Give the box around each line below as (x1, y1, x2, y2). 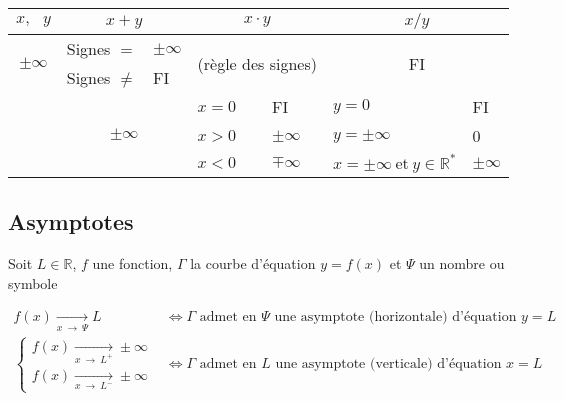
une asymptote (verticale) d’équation (275, 357, 502, 372)
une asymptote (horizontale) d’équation (274, 310, 517, 325)
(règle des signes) (197, 51, 317, 75)
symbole (8, 272, 58, 293)
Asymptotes (8, 206, 134, 237)
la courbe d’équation (190, 253, 316, 274)
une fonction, (92, 253, 173, 274)
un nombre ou (419, 253, 505, 274)
